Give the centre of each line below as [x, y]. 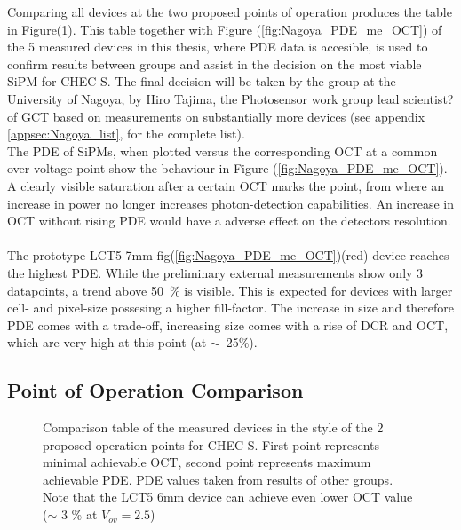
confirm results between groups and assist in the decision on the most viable [215, 63]
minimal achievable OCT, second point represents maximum [207, 462]
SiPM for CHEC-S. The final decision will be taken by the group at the [202, 81]
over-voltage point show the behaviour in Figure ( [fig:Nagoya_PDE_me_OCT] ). [227, 168]
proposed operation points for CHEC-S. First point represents [211, 444]
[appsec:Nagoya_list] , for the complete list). [126, 134]
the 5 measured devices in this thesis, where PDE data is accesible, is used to [218, 47]
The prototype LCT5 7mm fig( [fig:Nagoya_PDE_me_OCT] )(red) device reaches [228, 255]
